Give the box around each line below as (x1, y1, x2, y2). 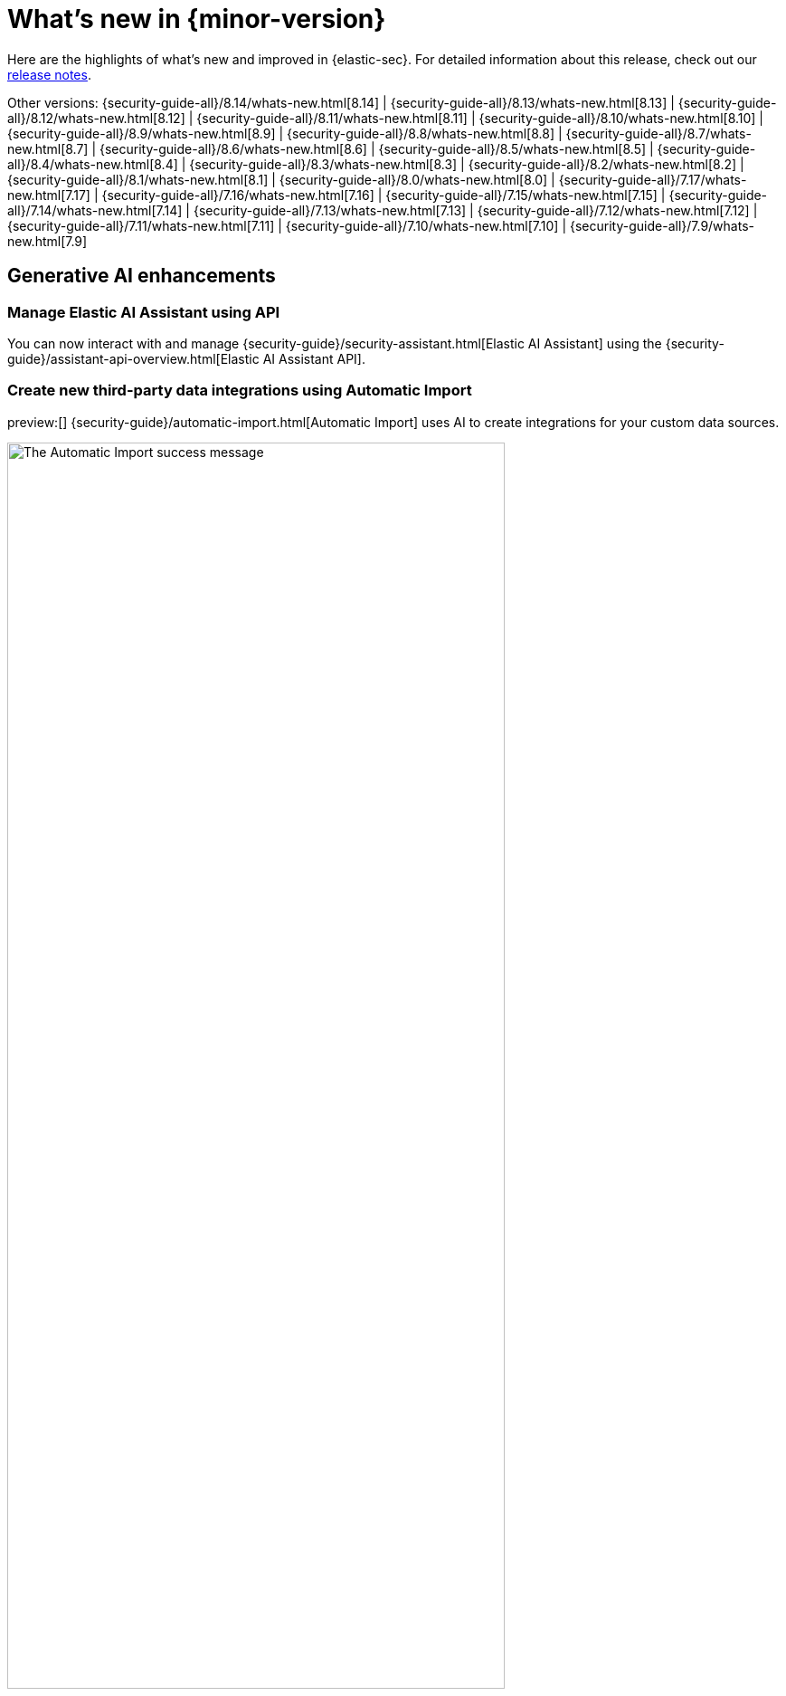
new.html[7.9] (7, 233, 88, 249)
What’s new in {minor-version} (7, 4, 386, 34)
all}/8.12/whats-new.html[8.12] (7, 110, 185, 126)
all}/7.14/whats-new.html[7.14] (7, 202, 183, 218)
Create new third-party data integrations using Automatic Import (7, 381, 472, 400)
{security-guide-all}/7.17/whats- (558, 171, 747, 187)
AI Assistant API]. (262, 350, 366, 367)
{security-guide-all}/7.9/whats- (570, 217, 754, 233)
